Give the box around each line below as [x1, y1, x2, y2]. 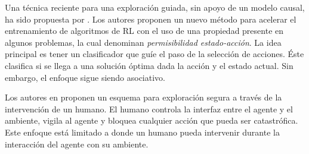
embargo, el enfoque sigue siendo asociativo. [5, 71, 165, 83]
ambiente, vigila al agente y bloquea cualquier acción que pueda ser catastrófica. [5, 114, 298, 127]
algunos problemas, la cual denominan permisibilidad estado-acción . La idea [5, 36, 282, 48]
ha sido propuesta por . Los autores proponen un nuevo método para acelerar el [5, 12, 296, 25]
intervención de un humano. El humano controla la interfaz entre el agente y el [5, 102, 293, 115]
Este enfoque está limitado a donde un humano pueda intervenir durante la [5, 125, 280, 138]
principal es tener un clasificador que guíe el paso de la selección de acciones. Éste [5, 48, 304, 60]
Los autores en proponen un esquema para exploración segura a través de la [5, 91, 282, 103]
